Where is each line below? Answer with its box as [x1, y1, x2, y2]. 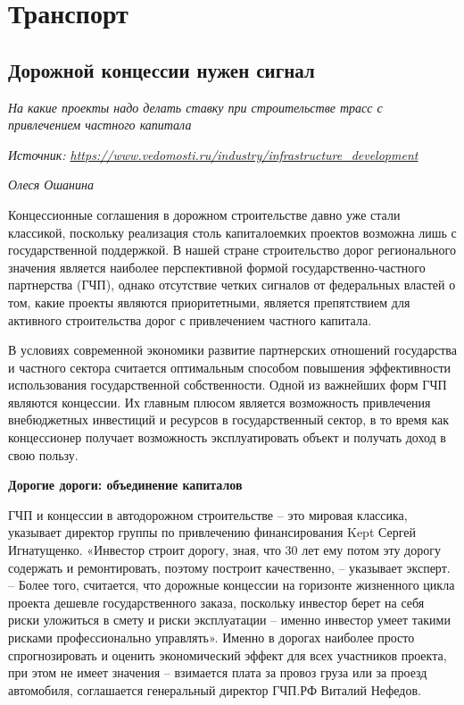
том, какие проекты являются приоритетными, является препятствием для [8, 292, 410, 311]
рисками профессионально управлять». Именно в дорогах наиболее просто [8, 628, 415, 647]
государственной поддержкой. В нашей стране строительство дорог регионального [8, 240, 457, 259]
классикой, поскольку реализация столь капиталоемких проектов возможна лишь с [8, 222, 457, 241]
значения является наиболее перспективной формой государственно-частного [8, 257, 426, 276]
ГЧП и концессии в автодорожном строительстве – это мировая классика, [8, 505, 408, 524]
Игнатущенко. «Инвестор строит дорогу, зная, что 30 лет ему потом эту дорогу [8, 541, 441, 559]
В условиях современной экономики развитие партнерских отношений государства [8, 340, 457, 359]
